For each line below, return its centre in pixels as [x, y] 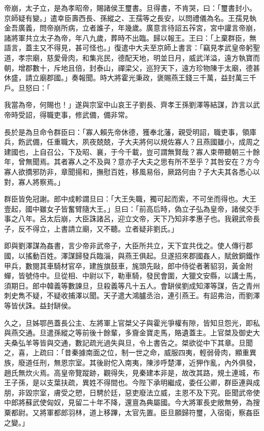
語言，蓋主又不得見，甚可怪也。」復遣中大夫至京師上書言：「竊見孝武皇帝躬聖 [132, 48]
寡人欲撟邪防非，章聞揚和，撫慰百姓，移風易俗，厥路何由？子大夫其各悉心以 [132, 171]
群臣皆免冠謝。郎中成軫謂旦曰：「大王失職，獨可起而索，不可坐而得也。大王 [130, 199]
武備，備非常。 [107, 114]
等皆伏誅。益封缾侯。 [40, 306]
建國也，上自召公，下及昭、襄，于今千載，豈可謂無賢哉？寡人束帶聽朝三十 [128, 151]
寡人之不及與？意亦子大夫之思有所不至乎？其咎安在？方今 [164, 162]
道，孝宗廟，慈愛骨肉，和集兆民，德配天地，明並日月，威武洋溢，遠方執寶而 [132, 57]
